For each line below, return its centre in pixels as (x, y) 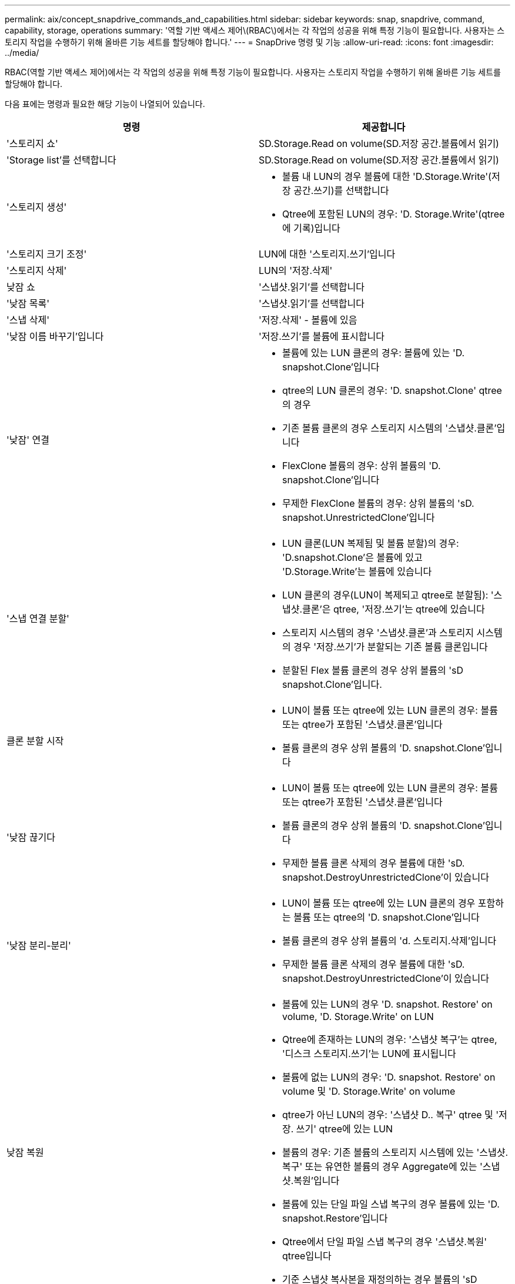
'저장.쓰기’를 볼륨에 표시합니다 (322, 336)
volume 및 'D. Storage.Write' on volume (369, 1091)
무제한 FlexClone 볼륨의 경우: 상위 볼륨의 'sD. (378, 503)
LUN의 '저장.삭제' (296, 270)
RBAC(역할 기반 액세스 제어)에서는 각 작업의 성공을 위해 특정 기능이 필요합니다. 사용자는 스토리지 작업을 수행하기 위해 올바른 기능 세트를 (253, 72)
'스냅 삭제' (28, 320)
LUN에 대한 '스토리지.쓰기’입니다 (327, 254)
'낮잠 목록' (28, 303)
